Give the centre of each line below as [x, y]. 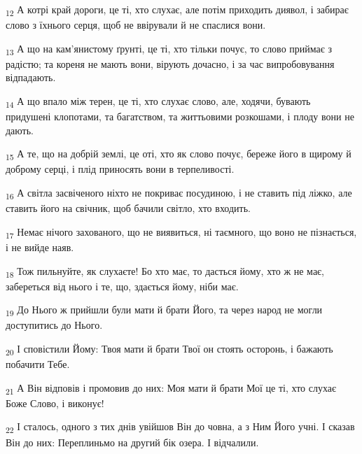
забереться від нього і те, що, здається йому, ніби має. [122, 286]
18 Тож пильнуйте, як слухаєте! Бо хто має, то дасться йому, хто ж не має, [165, 271]
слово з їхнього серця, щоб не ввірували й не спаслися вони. [136, 25]
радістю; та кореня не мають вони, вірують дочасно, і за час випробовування [170, 63]
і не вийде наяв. [40, 247]
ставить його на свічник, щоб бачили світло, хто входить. [128, 208]
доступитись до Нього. [54, 325]
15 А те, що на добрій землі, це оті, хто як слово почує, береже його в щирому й [179, 155]
